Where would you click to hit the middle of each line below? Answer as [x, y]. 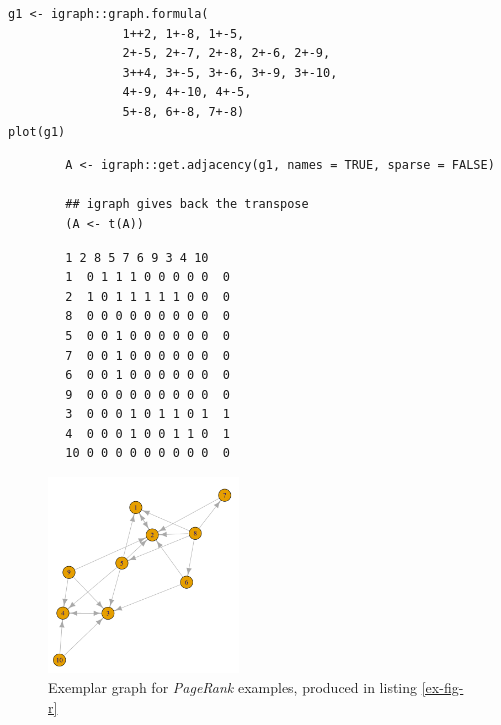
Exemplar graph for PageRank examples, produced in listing [233, 686]
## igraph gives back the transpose [187, 204]
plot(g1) [37, 131]
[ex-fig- [442, 686]
